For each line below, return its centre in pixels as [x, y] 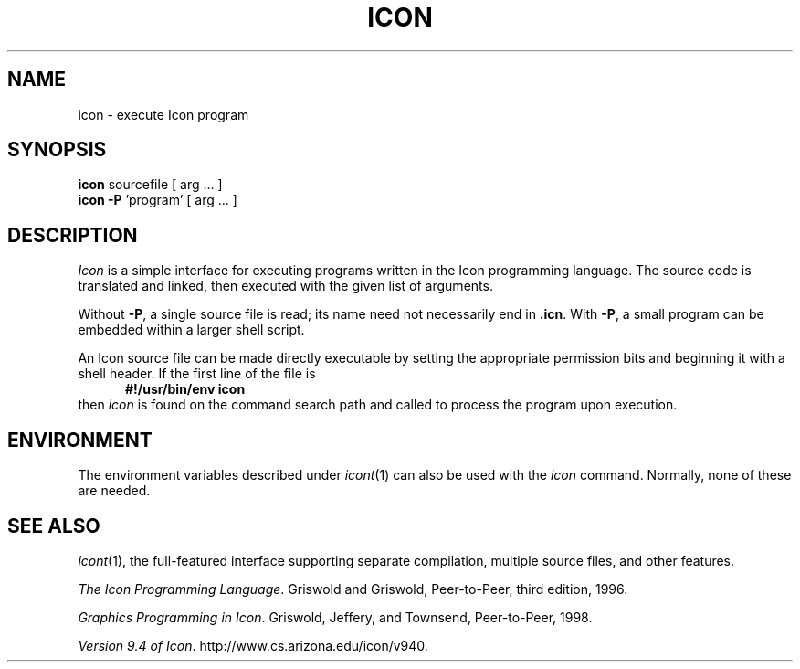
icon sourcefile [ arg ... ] [150, 185]
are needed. [114, 491]
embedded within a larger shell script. [191, 330]
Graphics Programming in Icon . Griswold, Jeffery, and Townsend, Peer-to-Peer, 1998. [335, 617]
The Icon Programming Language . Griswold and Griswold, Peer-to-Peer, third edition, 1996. [353, 589]
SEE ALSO [54, 526]
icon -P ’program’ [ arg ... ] [158, 200]
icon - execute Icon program [163, 114]
